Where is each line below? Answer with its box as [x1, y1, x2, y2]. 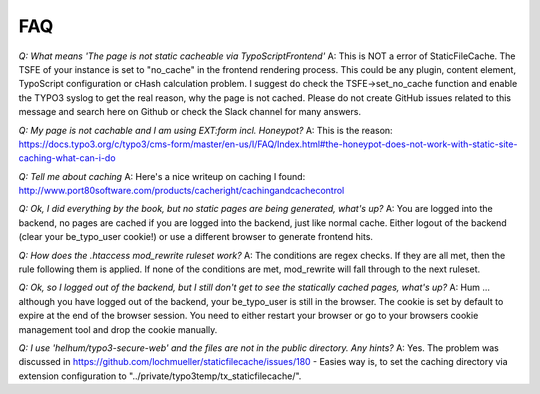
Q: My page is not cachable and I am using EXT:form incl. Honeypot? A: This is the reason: [18, 124, 394, 136]
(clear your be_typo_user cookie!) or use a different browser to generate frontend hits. [18, 231, 374, 243]
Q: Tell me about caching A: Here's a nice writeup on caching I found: [18, 170, 306, 182]
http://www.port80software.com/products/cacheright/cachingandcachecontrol [18, 185, 345, 197]
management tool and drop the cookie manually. [18, 323, 218, 335]
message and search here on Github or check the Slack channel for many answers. [18, 106, 362, 118]
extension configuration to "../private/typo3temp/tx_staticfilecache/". [18, 370, 302, 382]
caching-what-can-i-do [18, 152, 116, 164]
